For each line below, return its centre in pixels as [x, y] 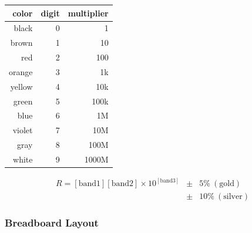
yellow [21, 86]
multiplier [88, 13]
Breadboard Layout [52, 223]
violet [23, 130]
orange [21, 71]
